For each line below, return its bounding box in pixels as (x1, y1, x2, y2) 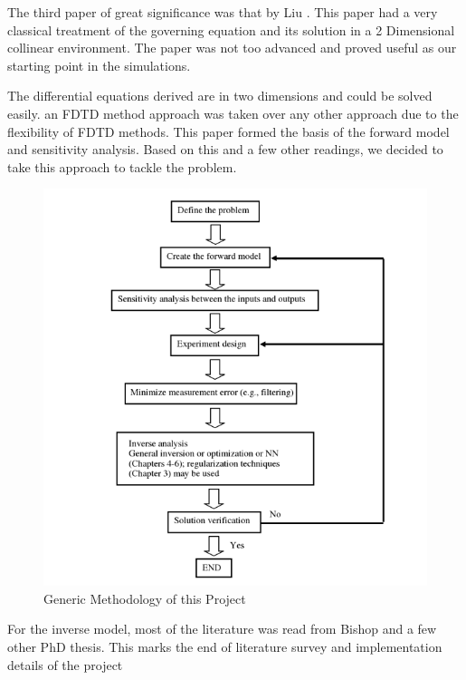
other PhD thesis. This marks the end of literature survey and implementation (7, 637, 442, 656)
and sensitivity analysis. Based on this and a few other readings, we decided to (7, 140, 443, 159)
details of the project (7, 655, 123, 674)
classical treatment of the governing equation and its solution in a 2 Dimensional (7, 20, 455, 39)
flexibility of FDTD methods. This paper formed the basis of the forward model (7, 121, 450, 141)
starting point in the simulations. (7, 55, 191, 74)
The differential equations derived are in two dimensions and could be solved (7, 86, 433, 105)
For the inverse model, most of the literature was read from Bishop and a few (7, 619, 437, 638)
